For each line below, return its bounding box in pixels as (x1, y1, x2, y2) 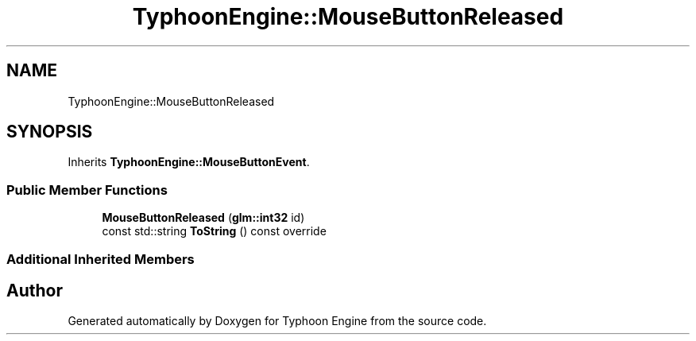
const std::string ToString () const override (102, 224, 327, 238)
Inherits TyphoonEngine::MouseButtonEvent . (68, 155, 310, 169)
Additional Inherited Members (6, 250, 195, 267)
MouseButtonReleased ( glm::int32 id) (102, 211, 305, 225)
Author (6, 280, 63, 300)
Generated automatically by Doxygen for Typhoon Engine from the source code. (68, 314, 487, 328)
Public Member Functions (6, 181, 168, 198)
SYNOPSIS (6, 122, 93, 142)
